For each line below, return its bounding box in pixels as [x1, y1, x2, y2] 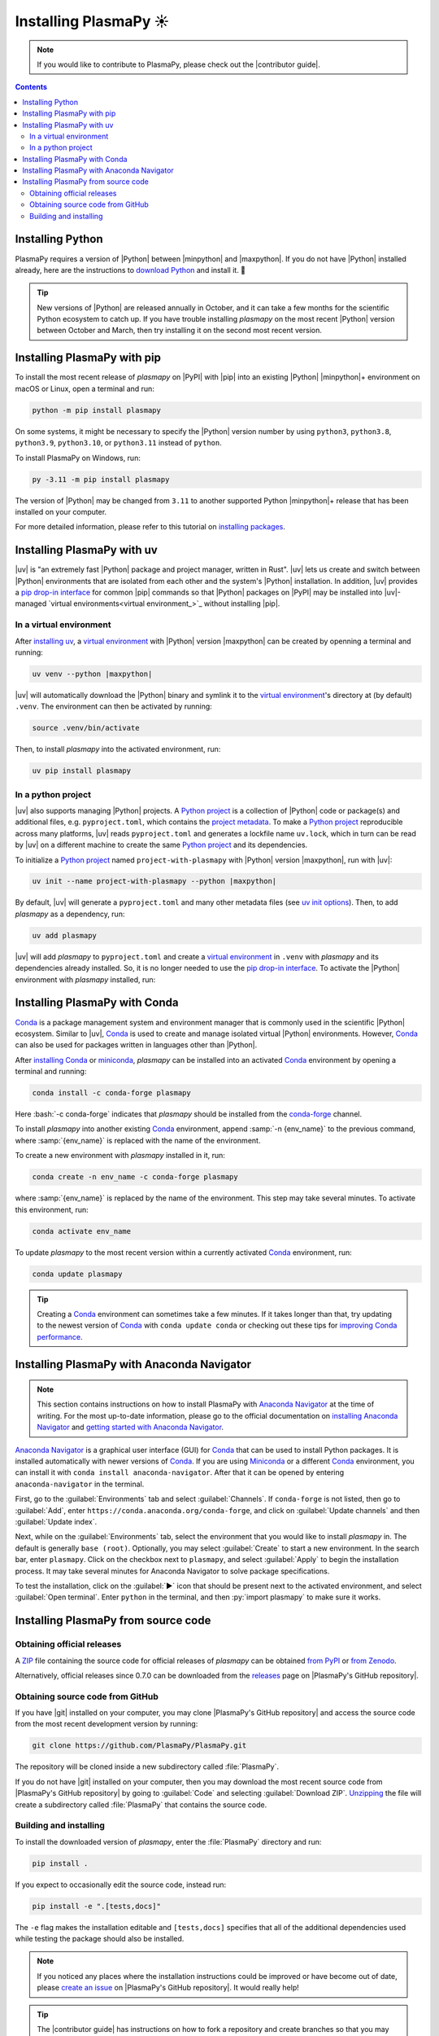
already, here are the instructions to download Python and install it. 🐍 [15, 265, 246, 274]
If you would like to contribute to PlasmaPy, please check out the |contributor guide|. [37, 59, 321, 69]
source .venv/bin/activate [32, 723, 140, 733]
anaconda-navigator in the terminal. [15, 1479, 145, 1489]
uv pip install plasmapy [32, 766, 132, 775]
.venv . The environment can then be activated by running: [15, 701, 213, 712]
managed [15, 599, 47, 608]
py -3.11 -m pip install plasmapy [32, 475, 170, 484]
